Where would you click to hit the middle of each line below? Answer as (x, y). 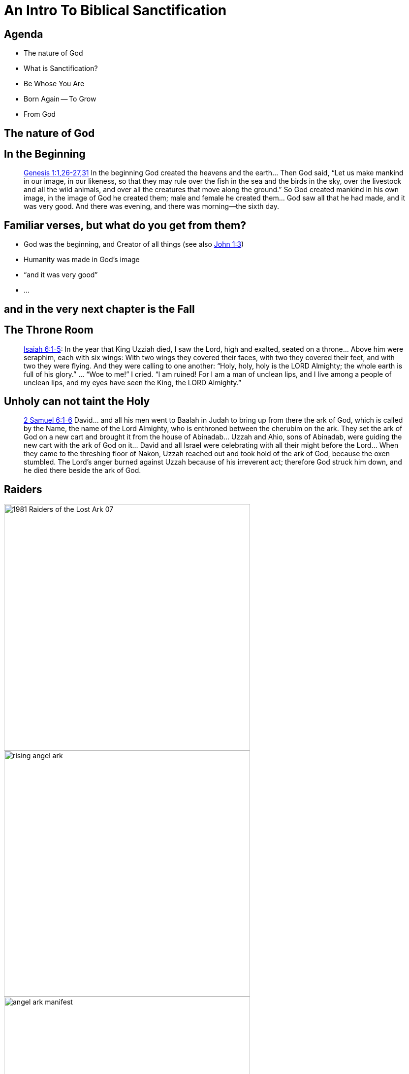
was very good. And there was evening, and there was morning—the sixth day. (152, 206)
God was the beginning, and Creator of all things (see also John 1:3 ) (134, 244)
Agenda (24, 34)
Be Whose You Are (54, 84)
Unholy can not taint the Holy (77, 401)
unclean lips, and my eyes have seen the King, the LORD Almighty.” (133, 382)
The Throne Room (49, 330)
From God (40, 114)
